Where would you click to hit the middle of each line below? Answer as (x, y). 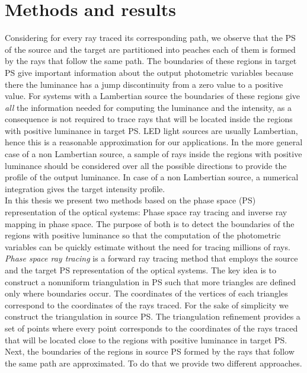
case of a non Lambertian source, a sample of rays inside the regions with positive (153, 154)
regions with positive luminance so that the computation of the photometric (143, 235)
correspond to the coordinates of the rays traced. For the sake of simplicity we (147, 305)
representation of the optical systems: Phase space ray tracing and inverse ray (146, 212)
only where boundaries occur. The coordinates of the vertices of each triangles (146, 293)
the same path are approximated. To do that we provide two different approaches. (153, 363)
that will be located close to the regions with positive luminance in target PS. (146, 339)
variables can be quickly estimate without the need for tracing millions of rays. (148, 246)
